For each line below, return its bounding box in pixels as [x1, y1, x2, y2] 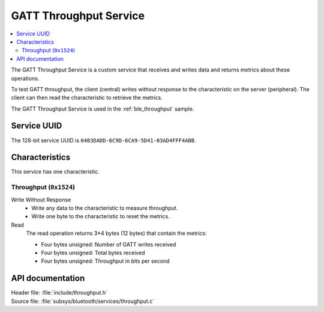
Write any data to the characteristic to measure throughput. [31, 204, 178, 212]
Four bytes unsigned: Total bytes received [41, 249, 145, 256]
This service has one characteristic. [11, 168, 100, 176]
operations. [11, 75, 40, 82]
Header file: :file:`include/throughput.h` [11, 289, 108, 296]
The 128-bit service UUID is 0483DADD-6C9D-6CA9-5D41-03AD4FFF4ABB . [11, 136, 196, 144]
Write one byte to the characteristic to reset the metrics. [31, 213, 170, 220]
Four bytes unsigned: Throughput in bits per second [41, 257, 170, 265]
